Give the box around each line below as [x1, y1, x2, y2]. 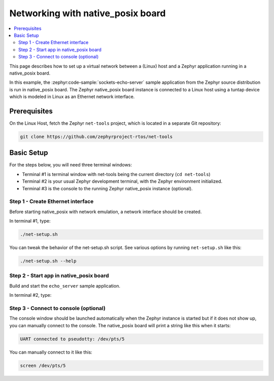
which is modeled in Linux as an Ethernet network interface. [9, 94, 135, 100]
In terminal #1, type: [9, 218, 51, 224]
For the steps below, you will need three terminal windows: [9, 162, 132, 168]
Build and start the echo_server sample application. [9, 283, 120, 289]
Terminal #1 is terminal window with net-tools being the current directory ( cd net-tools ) [22, 171, 211, 177]
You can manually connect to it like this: [9, 349, 92, 355]
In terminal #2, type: [9, 292, 52, 298]
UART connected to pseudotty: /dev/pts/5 [20, 336, 125, 342]
